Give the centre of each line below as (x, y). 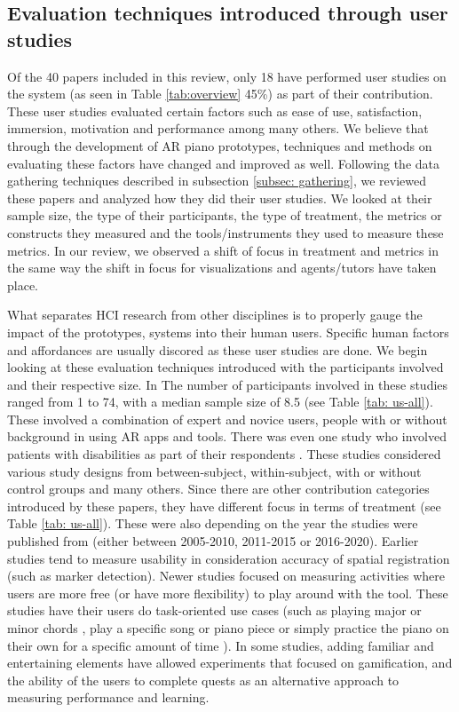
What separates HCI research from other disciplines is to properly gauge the (215, 315)
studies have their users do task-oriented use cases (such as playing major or (214, 610)
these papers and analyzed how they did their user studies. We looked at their (220, 198)
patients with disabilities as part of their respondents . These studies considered (224, 454)
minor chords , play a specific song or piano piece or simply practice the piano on (228, 628)
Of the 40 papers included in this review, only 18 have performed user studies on (227, 76)
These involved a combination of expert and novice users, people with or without (227, 419)
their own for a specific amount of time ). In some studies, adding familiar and (221, 645)
